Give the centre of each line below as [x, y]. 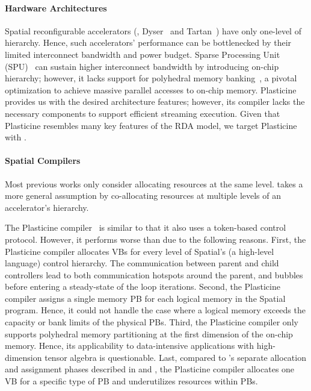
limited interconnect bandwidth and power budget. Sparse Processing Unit [143, 54]
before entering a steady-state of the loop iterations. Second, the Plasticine [143, 286]
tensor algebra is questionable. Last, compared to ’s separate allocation [175, 357]
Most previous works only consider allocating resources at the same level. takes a [154, 183]
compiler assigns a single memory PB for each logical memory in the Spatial [145, 298]
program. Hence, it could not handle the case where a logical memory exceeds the [155, 310]
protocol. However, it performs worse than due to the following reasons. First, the [155, 239]
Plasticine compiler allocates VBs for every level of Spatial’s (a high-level [140, 251]
